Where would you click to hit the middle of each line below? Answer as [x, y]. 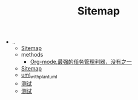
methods [32, 55]
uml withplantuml [39, 75]
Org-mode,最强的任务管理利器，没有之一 [81, 62]
